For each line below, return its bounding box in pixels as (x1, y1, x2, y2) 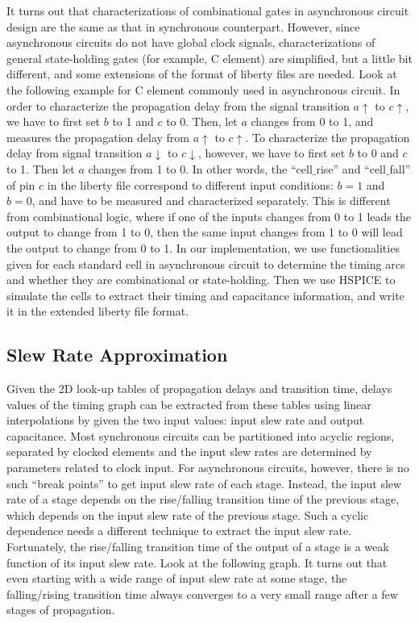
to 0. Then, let (166, 113, 238, 130)
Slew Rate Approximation (6, 342, 228, 367)
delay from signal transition (6, 144, 143, 161)
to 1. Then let (6, 160, 75, 177)
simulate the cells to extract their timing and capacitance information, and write (6, 286, 404, 303)
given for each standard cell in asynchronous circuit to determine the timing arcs (6, 255, 405, 272)
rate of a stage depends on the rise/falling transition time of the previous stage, (6, 491, 400, 508)
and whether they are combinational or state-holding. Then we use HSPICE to (6, 271, 396, 288)
